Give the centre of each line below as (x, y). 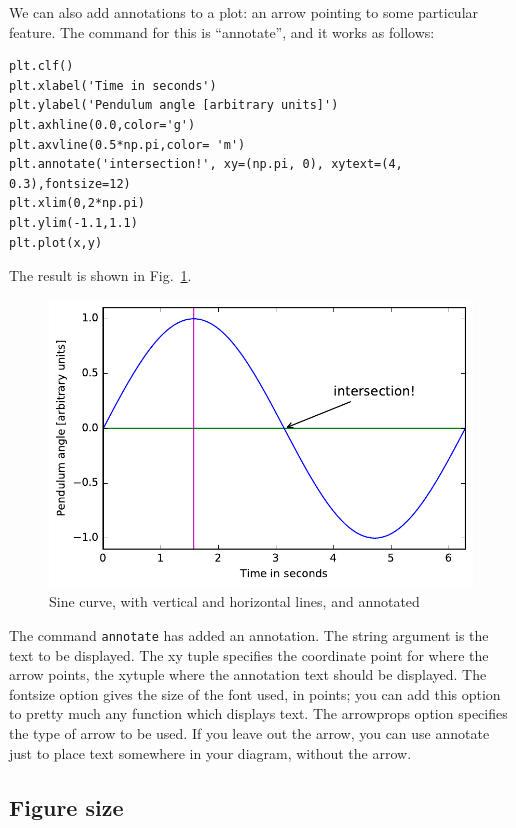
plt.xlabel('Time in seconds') (113, 85)
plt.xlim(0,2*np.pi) (77, 203)
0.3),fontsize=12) (70, 183)
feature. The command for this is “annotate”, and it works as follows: (222, 31)
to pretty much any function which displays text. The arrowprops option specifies (258, 713)
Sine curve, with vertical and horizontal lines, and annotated (234, 601)
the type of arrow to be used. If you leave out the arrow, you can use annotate (249, 732)
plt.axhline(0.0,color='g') (102, 124)
